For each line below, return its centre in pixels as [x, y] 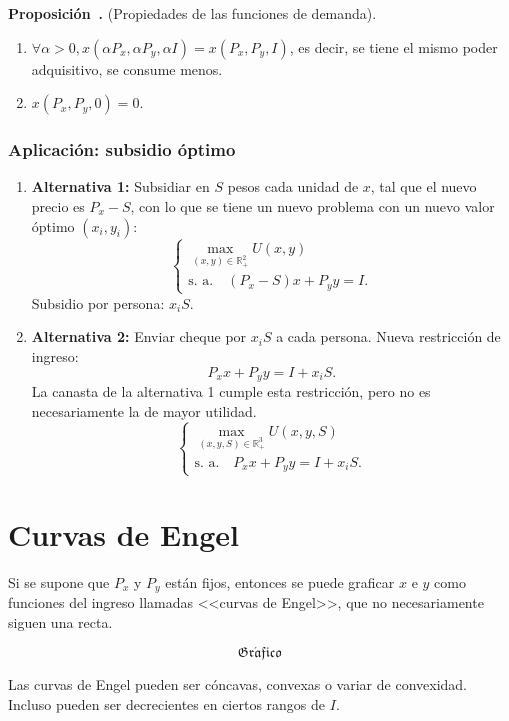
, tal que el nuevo [423, 186]
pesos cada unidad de [293, 186]
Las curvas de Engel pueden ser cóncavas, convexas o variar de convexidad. [237, 684]
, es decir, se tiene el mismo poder [393, 46]
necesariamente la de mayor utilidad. [144, 410]
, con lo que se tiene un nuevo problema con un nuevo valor [312, 206]
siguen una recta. [60, 621]
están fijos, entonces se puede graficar [280, 581]
